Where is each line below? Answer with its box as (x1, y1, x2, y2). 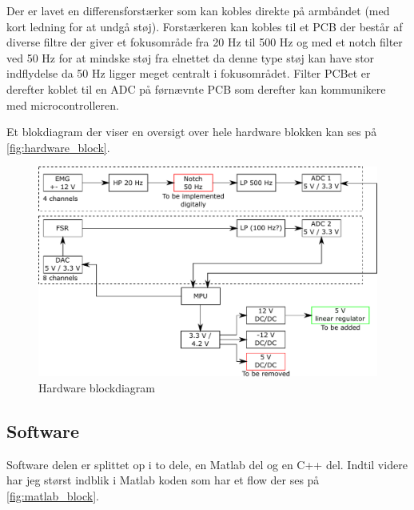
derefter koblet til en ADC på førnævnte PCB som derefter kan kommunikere (6, 80, 386, 97)
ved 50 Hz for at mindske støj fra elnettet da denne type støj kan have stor (6, 49, 375, 66)
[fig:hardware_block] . (6, 139, 110, 155)
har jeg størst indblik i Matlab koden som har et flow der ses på (6, 472, 320, 488)
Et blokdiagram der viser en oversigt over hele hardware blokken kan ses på (6, 123, 377, 140)
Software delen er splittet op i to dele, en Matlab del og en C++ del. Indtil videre (6, 456, 408, 472)
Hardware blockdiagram (38, 379, 155, 396)
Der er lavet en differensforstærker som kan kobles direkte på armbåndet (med (6, 2, 390, 18)
